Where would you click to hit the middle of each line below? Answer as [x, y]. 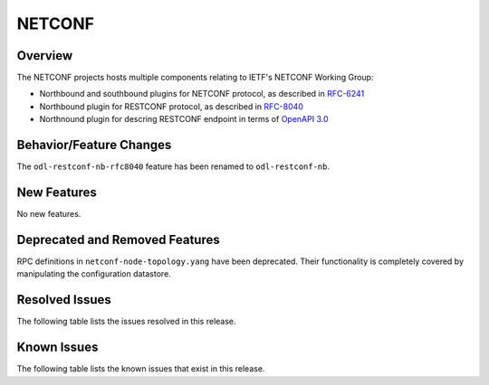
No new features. [49, 214]
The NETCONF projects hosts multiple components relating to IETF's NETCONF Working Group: [195, 78]
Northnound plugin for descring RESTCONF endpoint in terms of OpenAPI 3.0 [184, 119]
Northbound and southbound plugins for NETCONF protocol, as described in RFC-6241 [202, 94]
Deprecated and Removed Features [119, 239]
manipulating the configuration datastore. [94, 274]
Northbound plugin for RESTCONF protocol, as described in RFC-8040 [171, 106]
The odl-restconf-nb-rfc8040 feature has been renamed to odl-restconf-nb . [173, 166]
